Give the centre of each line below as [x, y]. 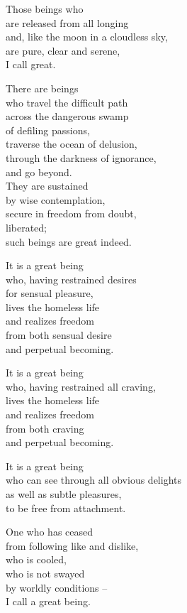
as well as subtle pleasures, [64, 494]
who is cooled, [36, 559]
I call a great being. [48, 601]
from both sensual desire [59, 335]
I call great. [31, 64]
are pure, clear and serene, [63, 50]
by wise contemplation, [56, 199]
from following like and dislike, [72, 545]
